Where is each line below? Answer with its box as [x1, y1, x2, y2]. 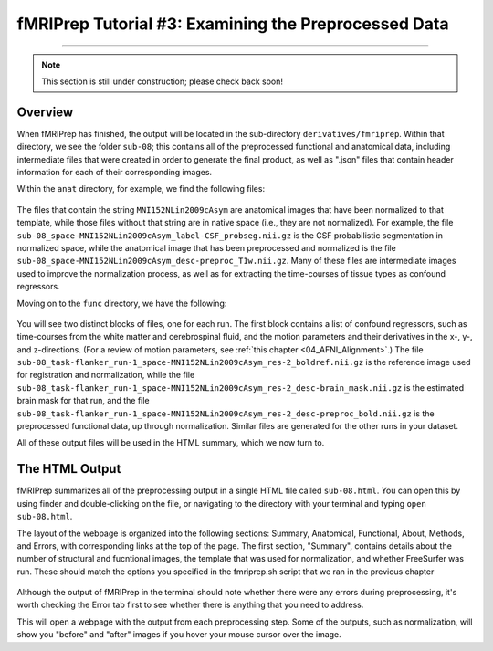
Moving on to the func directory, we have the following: [16, 298, 227, 309]
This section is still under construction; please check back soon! [41, 76, 283, 87]
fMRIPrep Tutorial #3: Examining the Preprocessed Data [16, 14, 449, 34]
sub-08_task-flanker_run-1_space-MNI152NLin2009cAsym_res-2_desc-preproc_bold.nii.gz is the [16, 407, 435, 419]
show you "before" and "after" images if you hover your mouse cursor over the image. [16, 629, 341, 640]
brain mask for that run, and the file [16, 395, 150, 406]
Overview [16, 104, 74, 120]
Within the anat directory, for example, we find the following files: [16, 184, 265, 194]
